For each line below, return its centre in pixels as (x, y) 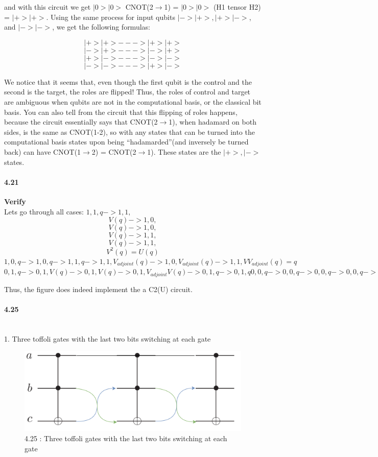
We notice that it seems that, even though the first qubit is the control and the (128, 81)
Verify (15, 201)
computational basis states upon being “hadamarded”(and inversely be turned (126, 142)
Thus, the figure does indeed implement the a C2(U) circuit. (98, 289)
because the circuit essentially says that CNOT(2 (81, 122)
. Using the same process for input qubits (111, 17)
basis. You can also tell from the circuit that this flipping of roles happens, (121, 112)
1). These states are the (184, 151)
